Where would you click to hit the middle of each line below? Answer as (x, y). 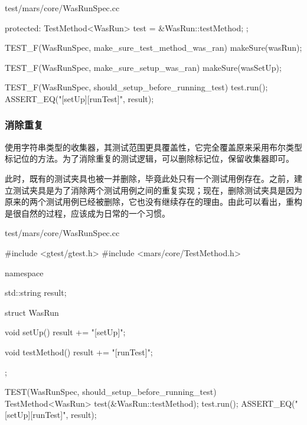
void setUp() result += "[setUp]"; (65, 332)
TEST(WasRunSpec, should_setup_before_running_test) (111, 392)
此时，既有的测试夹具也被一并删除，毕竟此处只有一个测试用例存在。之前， (149, 178)
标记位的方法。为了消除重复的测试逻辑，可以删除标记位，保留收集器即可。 (149, 158)
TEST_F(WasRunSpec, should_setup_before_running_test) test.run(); (136, 87)
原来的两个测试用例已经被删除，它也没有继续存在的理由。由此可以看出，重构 (153, 202)
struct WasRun (32, 312)
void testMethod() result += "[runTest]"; (79, 352)
